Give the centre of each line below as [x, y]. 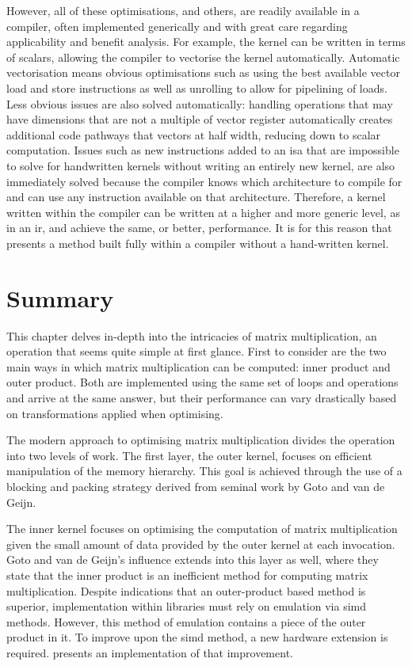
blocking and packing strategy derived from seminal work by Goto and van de [196, 486]
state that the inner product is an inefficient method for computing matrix [187, 575]
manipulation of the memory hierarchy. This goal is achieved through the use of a [204, 471]
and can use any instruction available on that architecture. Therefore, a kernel [196, 197]
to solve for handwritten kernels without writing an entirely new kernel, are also [201, 165]
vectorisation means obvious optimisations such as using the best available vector [203, 72]
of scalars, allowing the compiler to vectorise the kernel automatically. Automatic [203, 57]
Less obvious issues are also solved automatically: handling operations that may [200, 103]
